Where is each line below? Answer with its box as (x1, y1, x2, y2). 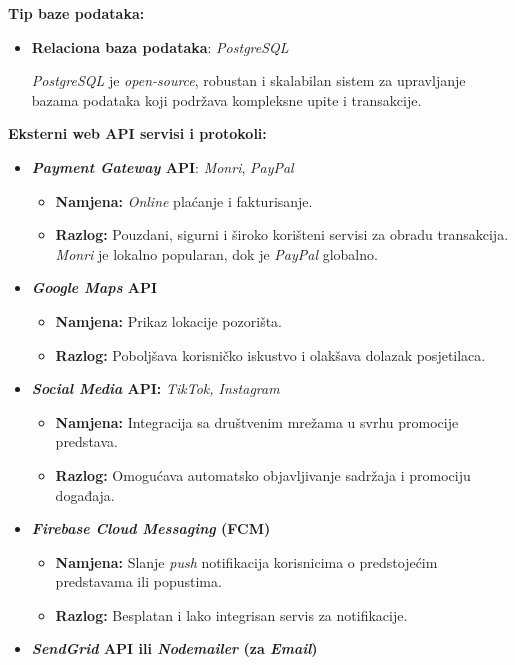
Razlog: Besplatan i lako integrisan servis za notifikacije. (55, 604, 408, 625)
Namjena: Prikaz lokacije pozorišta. (55, 310, 282, 331)
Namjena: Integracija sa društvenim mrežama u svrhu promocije (55, 411, 459, 432)
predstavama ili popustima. (55, 571, 222, 592)
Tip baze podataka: (8, 3, 145, 23)
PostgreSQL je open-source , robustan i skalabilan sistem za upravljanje (31, 70, 466, 91)
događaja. (55, 484, 115, 505)
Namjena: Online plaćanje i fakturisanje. (55, 190, 313, 211)
